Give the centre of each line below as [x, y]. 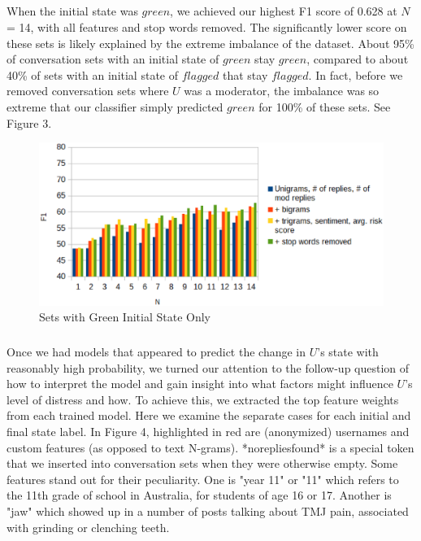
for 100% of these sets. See [325, 106]
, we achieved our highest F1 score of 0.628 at [284, 11]
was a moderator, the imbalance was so [282, 91]
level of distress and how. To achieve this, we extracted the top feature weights [203, 399]
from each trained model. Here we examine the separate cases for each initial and [209, 415]
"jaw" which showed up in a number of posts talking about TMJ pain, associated [208, 511]
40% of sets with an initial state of [92, 74]
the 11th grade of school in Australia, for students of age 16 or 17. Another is [199, 495]
